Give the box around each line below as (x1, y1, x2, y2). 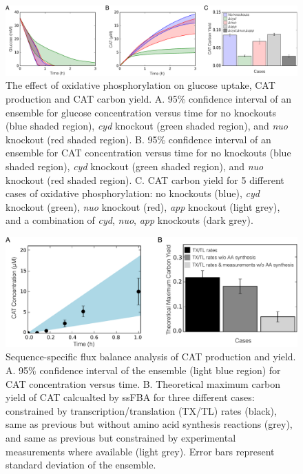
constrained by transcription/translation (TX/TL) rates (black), (6, 403, 277, 418)
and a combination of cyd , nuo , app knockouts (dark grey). (6, 213, 253, 227)
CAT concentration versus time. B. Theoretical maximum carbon (6, 376, 281, 391)
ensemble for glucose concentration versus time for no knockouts (6, 105, 276, 119)
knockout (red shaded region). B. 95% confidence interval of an (6, 132, 271, 146)
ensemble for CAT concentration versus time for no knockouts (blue (6, 145, 291, 160)
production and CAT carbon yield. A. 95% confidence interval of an (6, 92, 292, 106)
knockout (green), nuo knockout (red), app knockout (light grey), (6, 199, 280, 214)
